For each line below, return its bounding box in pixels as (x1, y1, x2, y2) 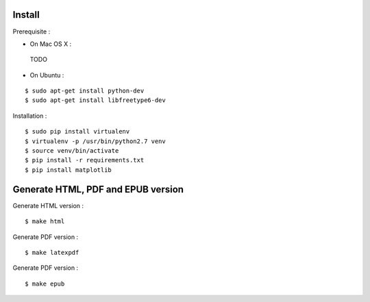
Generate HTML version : (12, 201, 84, 210)
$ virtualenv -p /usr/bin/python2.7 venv (25, 137, 166, 145)
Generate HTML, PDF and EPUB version (12, 184, 184, 195)
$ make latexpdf (25, 249, 79, 256)
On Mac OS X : (29, 40, 72, 48)
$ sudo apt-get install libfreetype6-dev (25, 97, 166, 104)
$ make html (25, 218, 65, 225)
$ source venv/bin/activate (25, 147, 119, 155)
